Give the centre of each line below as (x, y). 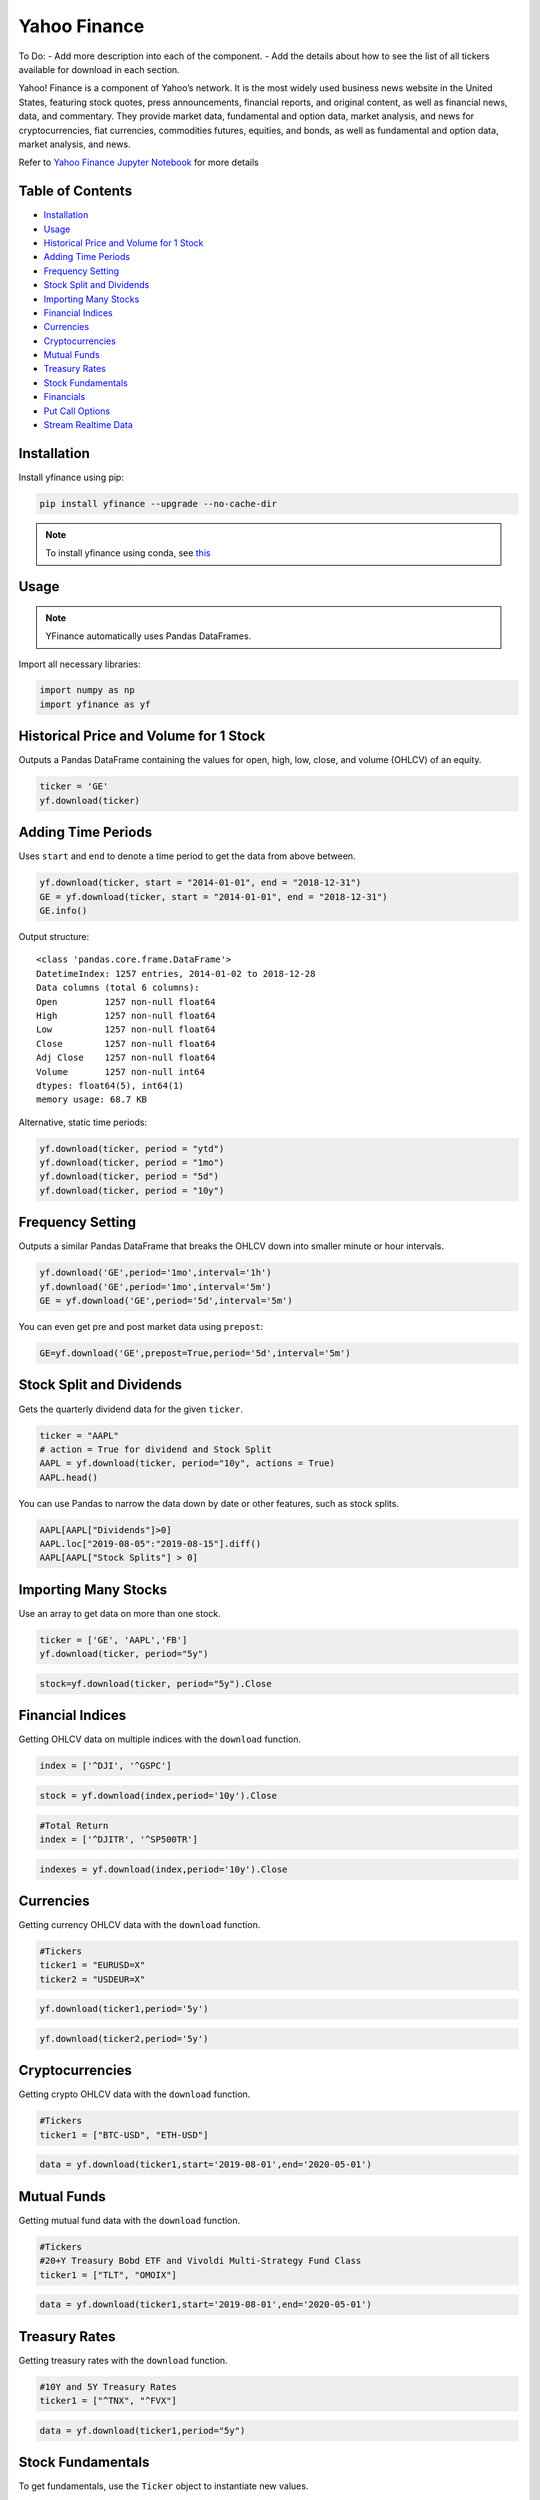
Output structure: (54, 936)
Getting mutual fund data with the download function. (129, 2220)
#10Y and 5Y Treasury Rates (108, 2386)
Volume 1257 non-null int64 (120, 1071)
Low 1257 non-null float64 (126, 1029)
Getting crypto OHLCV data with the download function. (134, 2094)
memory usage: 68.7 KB (92, 1099)
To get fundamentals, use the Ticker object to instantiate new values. (163, 2486)
